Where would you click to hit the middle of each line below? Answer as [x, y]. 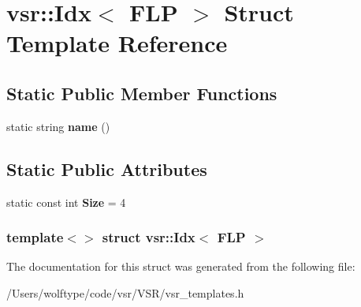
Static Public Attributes [107, 168]
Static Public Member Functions [142, 93]
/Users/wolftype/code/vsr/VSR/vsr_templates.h [125, 292]
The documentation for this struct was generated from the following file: [181, 266]
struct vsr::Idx [149, 237]
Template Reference [117, 43]
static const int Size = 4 [66, 202]
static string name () [58, 126]
